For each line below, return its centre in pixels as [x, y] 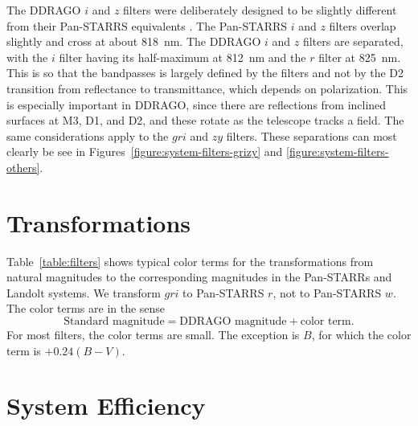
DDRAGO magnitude [233, 322]
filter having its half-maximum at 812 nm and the [182, 57]
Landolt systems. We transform [84, 292]
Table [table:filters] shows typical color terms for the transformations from [190, 261]
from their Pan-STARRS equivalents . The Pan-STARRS [147, 25]
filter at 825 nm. [360, 57]
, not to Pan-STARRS [327, 292]
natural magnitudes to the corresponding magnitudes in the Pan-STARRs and [199, 277]
